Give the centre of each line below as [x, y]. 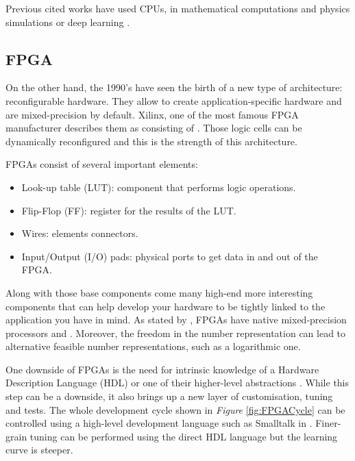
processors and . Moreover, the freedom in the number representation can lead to [176, 333]
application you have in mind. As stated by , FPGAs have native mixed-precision [176, 320]
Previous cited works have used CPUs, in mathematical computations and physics [178, 8]
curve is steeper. [39, 450]
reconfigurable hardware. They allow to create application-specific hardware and [174, 100]
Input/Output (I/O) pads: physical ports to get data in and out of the [170, 256]
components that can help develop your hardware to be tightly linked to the [166, 306]
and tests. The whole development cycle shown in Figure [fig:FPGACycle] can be [175, 409]
